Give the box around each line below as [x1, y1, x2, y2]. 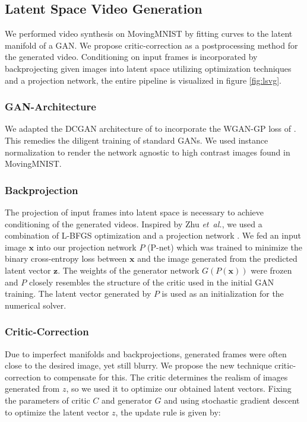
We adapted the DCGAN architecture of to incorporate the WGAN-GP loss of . [5, 122, 296, 135]
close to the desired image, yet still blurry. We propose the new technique [5, 359, 272, 372]
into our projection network [36, 240, 137, 253]
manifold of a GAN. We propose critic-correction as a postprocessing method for [5, 39, 298, 51]
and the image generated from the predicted [137, 252, 297, 265]
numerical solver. [5, 299, 67, 311]
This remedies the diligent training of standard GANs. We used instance [5, 134, 268, 146]
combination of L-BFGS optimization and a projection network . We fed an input [5, 229, 301, 242]
